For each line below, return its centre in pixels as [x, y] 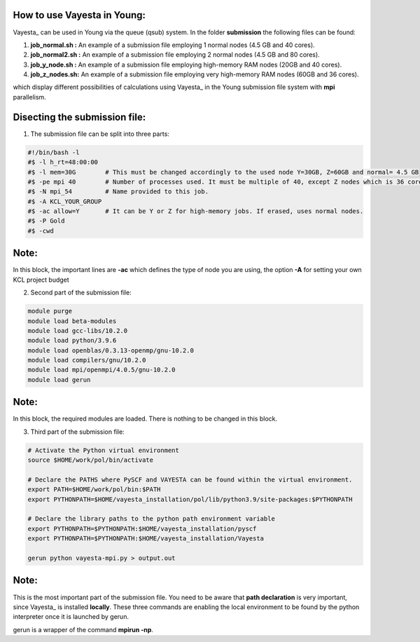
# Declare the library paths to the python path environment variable [152, 519]
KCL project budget [41, 280]
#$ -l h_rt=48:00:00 [63, 162]
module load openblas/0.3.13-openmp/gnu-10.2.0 [111, 350]
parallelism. [30, 97]
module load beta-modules [72, 321]
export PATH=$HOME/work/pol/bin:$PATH [94, 490]
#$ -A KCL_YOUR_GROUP [65, 201]
